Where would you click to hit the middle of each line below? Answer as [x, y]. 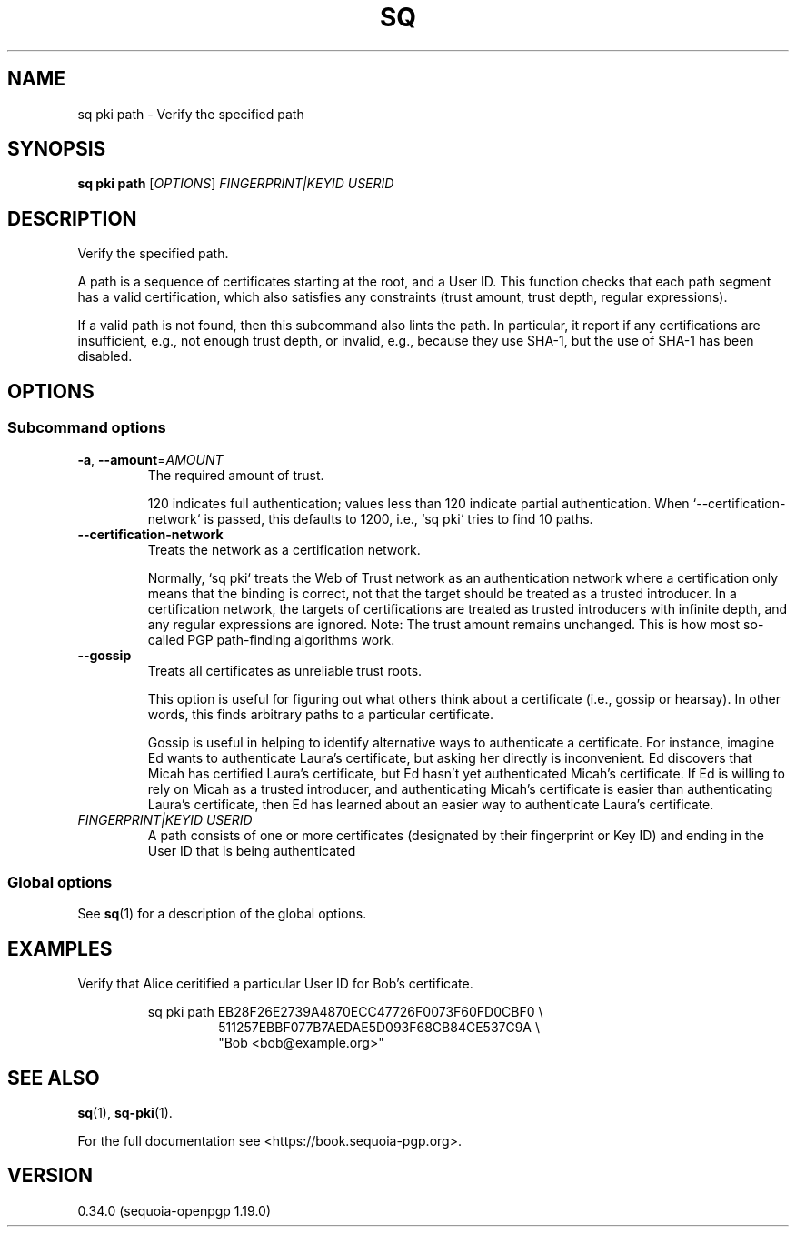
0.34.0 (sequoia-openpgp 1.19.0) [174, 1210]
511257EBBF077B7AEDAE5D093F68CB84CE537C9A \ [379, 1028]
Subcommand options [87, 428]
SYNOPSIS [57, 149]
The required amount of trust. [236, 475]
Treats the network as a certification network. [284, 549]
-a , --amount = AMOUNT [150, 459]
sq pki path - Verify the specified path [191, 114]
